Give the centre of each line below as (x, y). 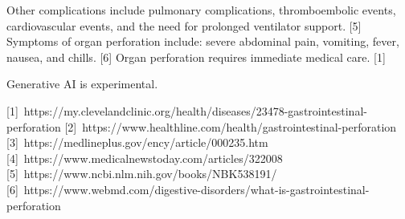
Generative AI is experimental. (82, 84)
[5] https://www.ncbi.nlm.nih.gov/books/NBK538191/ (142, 174)
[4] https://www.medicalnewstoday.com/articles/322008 (145, 158)
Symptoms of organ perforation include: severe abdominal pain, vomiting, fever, (203, 41)
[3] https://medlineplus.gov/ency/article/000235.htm (137, 142)
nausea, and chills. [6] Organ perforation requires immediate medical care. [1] (196, 57)
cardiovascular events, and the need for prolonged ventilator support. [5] (184, 25)
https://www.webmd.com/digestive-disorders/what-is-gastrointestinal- (196, 189)
